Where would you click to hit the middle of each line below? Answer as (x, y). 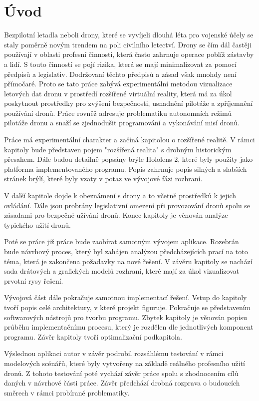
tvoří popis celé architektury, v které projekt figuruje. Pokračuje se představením (128, 307)
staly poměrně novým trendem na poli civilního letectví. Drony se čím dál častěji (128, 44)
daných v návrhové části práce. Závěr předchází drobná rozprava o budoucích (122, 383)
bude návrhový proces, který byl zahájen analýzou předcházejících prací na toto (126, 251)
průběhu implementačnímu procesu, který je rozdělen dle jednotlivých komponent (129, 327)
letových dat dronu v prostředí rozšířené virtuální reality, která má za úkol (118, 93)
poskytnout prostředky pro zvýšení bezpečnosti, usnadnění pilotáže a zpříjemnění (129, 103)
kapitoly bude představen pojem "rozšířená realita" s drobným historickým (118, 149)
